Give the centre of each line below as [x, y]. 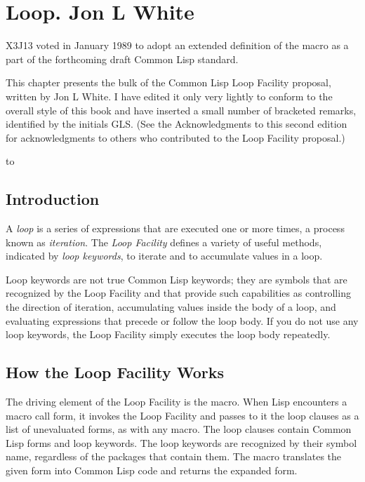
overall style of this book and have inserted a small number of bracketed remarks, [181, 110]
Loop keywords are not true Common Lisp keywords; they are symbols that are [177, 279]
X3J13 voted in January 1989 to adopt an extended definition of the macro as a [177, 45]
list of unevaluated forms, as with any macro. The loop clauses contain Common [179, 429]
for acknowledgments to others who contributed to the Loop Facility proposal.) [175, 137]
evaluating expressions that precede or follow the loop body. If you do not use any [182, 320]
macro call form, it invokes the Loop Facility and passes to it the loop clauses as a [182, 415]
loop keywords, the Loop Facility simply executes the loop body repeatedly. [168, 334]
